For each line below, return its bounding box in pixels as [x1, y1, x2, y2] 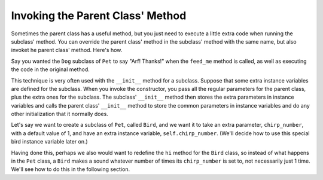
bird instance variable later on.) [11, 138, 88, 145]
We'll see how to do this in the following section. [11, 166, 130, 173]
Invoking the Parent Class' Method [11, 9, 187, 22]
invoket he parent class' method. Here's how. [11, 47, 123, 54]
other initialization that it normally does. [11, 111, 109, 118]
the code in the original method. [11, 66, 90, 73]
